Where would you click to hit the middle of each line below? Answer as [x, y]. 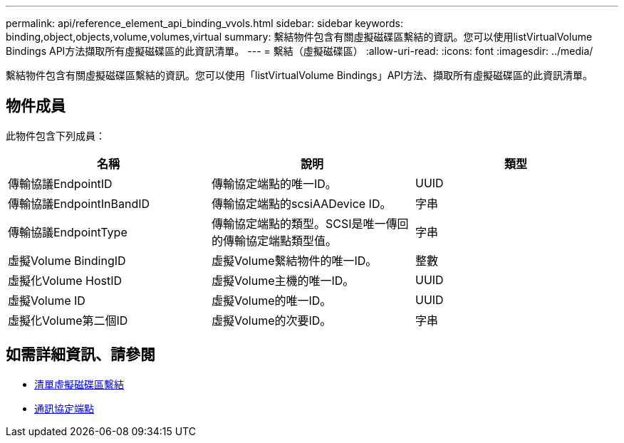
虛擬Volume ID [47, 300]
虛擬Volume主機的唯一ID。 [283, 280]
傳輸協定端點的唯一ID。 [274, 183]
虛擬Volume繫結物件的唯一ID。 [294, 260]
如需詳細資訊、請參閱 [80, 355]
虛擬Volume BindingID [67, 260]
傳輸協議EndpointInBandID [79, 203]
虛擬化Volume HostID [65, 280]
